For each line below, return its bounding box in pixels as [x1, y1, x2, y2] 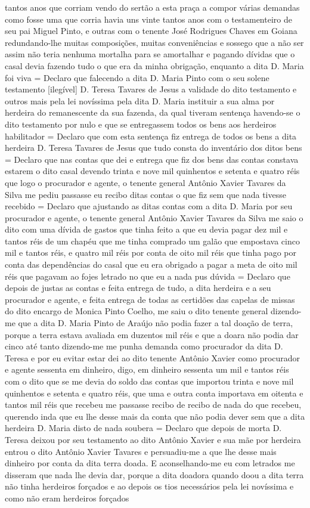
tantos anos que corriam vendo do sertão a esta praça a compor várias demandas [5, 1, 300, 13]
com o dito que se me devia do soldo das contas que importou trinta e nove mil [5, 375, 294, 387]
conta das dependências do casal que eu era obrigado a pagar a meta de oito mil [5, 258, 297, 271]
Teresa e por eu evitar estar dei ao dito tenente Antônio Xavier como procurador [5, 351, 300, 364]
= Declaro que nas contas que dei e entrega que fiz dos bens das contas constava [5, 153, 299, 165]
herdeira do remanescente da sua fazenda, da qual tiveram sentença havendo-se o [5, 106, 300, 119]
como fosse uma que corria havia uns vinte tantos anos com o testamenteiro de [5, 13, 292, 25]
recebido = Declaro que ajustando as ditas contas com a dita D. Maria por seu [5, 200, 293, 212]
